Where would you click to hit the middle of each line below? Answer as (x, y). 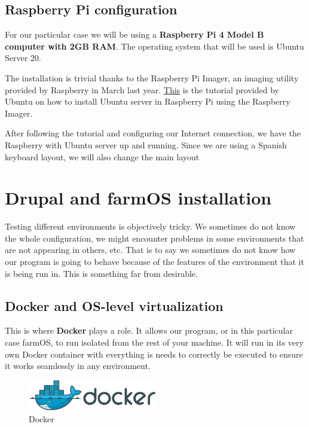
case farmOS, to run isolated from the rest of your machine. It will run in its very (154, 342)
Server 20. (23, 58)
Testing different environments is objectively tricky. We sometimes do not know (150, 226)
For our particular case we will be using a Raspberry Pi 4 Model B (134, 34)
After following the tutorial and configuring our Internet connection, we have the (153, 133)
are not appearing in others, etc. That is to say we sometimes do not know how (150, 250)
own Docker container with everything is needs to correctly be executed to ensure (154, 354)
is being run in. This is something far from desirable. (101, 273)
